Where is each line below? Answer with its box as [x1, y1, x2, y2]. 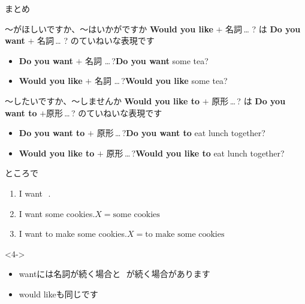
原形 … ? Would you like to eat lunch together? [106, 146, 285, 159]
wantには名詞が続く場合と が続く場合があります [19, 267, 210, 280]
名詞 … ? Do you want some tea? [84, 54, 209, 67]
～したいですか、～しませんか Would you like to [5, 94, 200, 107]
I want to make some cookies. [19, 227, 127, 240]
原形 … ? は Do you [212, 94, 286, 107]
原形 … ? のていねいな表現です [46, 106, 162, 119]
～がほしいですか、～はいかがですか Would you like [5, 22, 213, 35]
